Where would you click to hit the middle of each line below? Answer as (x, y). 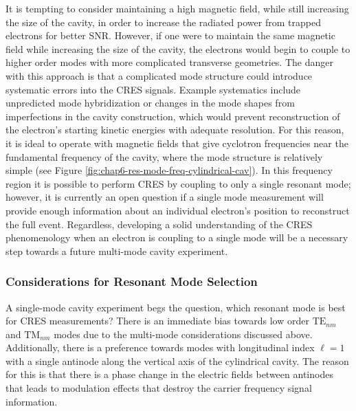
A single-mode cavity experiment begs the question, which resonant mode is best (176, 307)
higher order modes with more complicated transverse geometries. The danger (169, 62)
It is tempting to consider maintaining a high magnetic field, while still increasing (177, 8)
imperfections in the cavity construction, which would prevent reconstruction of (173, 116)
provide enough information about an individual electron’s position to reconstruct (178, 210)
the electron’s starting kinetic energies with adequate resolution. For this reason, (175, 130)
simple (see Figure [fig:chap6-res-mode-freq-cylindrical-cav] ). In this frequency (169, 170)
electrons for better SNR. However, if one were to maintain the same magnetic (170, 35)
